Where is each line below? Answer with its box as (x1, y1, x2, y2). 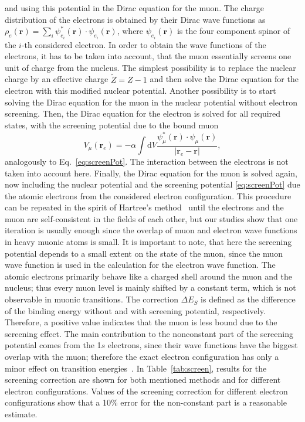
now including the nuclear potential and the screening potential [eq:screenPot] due (5, 178, 300, 190)
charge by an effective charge (5, 73, 109, 85)
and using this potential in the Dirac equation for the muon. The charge (5, 2, 264, 13)
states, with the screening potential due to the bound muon (5, 119, 219, 131)
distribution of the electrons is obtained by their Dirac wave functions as (5, 13, 266, 25)
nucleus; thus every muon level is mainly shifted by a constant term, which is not (5, 281, 296, 294)
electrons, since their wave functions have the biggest (107, 339, 298, 351)
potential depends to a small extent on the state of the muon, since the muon (5, 247, 283, 259)
